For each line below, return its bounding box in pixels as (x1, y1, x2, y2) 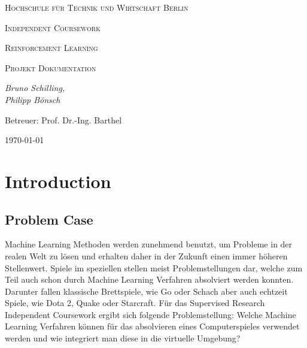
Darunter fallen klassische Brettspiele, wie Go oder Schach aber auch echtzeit (5, 285, 288, 297)
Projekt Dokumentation (5, 61, 96, 74)
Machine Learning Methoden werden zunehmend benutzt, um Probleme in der (5, 238, 293, 250)
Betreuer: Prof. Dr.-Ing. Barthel (5, 113, 122, 126)
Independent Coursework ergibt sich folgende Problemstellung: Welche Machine (5, 308, 296, 320)
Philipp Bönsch (5, 93, 60, 105)
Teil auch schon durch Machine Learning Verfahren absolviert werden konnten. (5, 273, 294, 286)
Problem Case (5, 210, 93, 228)
